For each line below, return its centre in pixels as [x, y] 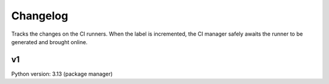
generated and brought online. [49, 42]
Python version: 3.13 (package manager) [62, 74]
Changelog [40, 16]
